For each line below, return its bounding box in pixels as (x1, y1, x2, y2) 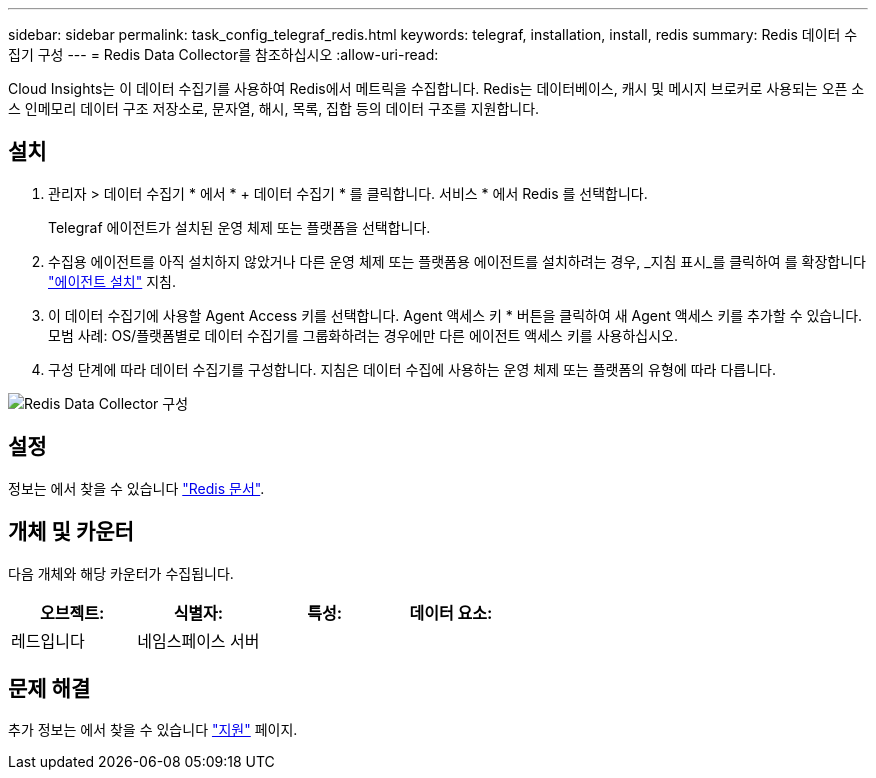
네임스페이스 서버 (137, 630, 260, 651)
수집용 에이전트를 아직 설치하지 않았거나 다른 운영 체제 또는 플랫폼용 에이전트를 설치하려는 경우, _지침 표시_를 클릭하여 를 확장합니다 (48, 252, 866, 270)
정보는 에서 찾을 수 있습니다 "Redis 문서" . (8, 479, 265, 497)
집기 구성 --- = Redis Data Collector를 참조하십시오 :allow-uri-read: (8, 46, 439, 63)
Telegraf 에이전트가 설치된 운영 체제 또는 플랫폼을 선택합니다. (48, 218, 431, 236)
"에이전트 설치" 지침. (48, 272, 176, 290)
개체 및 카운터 (8, 519, 134, 545)
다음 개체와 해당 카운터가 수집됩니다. (8, 564, 234, 582)
